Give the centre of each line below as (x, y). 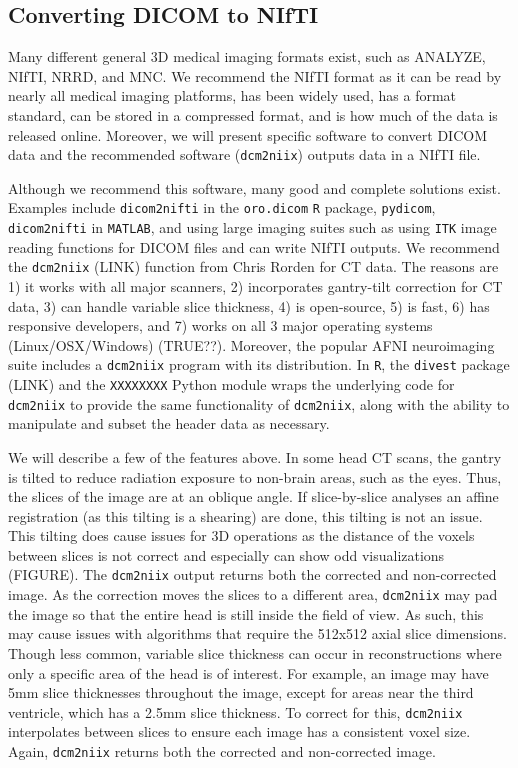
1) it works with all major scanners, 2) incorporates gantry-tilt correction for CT (255, 285)
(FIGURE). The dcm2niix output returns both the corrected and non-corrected (252, 574)
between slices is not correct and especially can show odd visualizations (226, 554)
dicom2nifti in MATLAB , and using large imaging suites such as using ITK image (252, 227)
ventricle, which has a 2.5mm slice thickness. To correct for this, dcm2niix (235, 711)
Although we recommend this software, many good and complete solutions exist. (254, 187)
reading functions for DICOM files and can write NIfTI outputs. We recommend (254, 246)
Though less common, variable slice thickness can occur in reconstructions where (255, 652)
